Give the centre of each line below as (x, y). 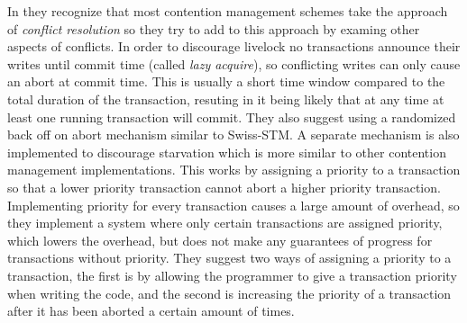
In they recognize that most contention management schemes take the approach (228, 11)
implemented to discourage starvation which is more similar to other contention (227, 152)
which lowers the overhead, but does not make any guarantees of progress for (220, 240)
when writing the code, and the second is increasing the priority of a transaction (229, 293)
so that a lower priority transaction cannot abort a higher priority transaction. (224, 187)
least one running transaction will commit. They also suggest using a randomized (232, 117)
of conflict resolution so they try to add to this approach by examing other (214, 28)
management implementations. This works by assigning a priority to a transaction (234, 170)
